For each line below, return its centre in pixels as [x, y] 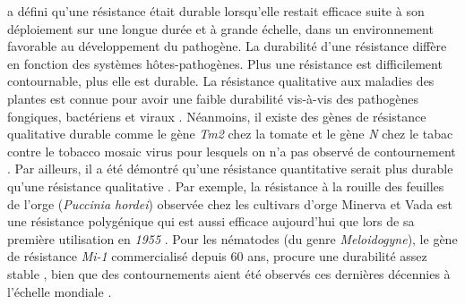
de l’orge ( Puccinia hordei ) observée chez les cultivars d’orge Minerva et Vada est [230, 203]
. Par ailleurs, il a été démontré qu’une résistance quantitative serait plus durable [230, 169]
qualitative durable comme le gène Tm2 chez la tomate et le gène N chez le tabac [230, 134]
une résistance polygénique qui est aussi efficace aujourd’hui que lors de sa [211, 221]
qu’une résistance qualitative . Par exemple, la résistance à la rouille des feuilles [226, 186]
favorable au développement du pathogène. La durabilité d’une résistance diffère [227, 46]
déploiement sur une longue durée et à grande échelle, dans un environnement [220, 28]
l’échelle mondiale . [60, 291]
